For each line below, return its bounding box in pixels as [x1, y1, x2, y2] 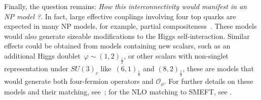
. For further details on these [164, 76, 253, 86]
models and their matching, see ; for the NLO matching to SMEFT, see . [4, 86, 232, 96]
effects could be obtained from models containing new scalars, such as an [4, 40, 231, 51]
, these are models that [182, 63, 254, 74]
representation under [4, 63, 68, 74]
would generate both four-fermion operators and [4, 76, 154, 86]
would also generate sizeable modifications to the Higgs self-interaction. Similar [4, 30, 250, 41]
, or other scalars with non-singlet [124, 50, 229, 61]
